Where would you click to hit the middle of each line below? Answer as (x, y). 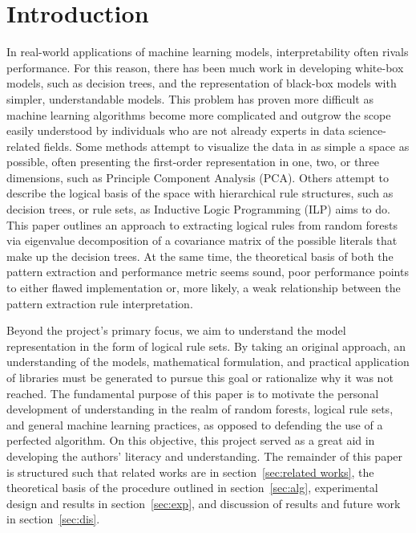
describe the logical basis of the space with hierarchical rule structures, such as (200, 193)
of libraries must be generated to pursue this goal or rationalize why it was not (200, 377)
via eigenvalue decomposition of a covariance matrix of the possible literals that (202, 240)
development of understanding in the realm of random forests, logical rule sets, (200, 409)
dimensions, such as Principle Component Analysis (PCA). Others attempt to (198, 177)
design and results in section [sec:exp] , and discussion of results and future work (204, 503)
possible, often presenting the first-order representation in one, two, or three (193, 162)
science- (368, 130)
